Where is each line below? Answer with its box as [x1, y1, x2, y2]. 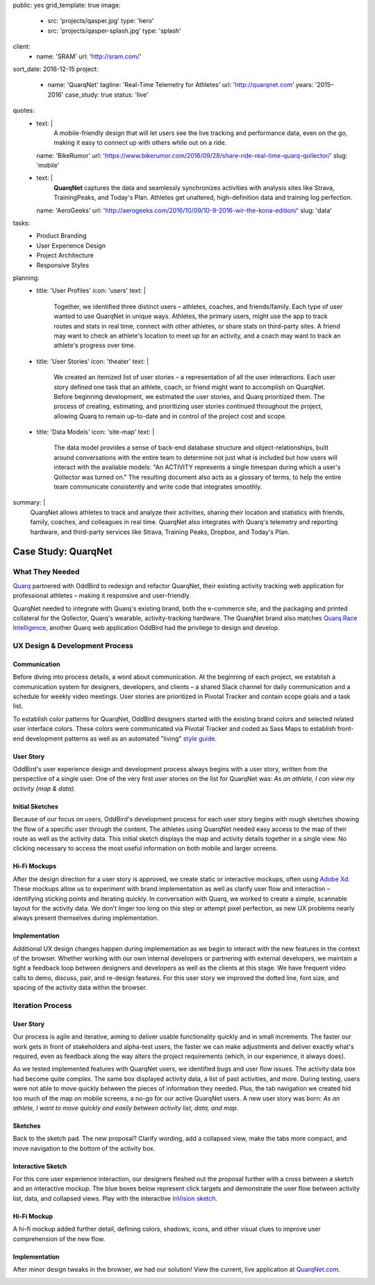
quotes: [12, 107, 35, 115]
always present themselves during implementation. [12, 914, 159, 922]
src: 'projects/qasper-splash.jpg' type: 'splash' [47, 26, 182, 35]
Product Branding [36, 232, 87, 240]
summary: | [12, 498, 46, 507]
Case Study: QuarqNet [12, 546, 112, 558]
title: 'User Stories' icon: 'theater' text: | [36, 357, 149, 365]
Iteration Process [12, 1001, 72, 1010]
